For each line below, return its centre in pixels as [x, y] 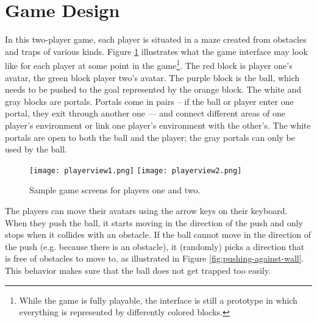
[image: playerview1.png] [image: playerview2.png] [136, 170]
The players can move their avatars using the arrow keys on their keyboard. [146, 210]
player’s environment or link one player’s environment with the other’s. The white [158, 125]
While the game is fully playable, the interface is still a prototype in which [158, 300]
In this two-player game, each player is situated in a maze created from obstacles [156, 39]
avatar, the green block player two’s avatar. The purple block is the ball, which [152, 77]
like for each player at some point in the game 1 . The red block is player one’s [149, 64]
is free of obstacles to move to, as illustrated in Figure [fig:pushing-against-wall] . [155, 258]
